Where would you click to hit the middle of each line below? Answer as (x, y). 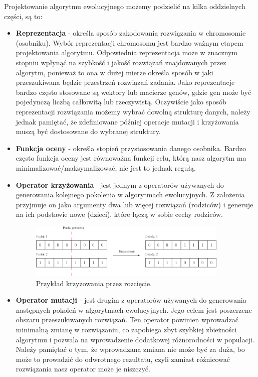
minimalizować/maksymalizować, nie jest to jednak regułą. (106, 167)
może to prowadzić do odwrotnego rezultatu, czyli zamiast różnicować (123, 359)
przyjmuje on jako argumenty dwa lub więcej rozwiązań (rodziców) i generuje (135, 204)
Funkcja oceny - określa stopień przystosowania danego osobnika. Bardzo (131, 148)
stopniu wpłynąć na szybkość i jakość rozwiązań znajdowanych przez (121, 62)
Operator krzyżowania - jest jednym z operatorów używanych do (120, 184)
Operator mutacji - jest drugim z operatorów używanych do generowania (131, 300)
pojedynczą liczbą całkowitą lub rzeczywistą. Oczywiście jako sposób (121, 102)
